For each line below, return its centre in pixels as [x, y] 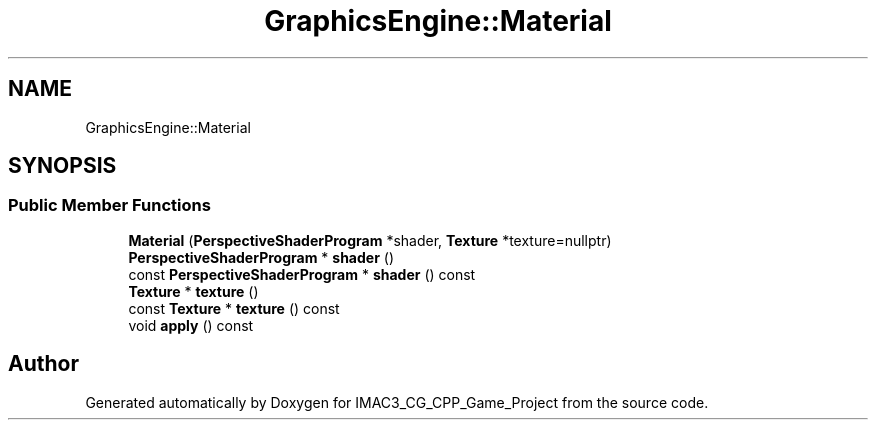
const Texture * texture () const [234, 308]
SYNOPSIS [62, 166]
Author [43, 364]
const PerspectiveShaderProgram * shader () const [302, 274]
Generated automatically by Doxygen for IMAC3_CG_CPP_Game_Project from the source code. [397, 402]
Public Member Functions [109, 205]
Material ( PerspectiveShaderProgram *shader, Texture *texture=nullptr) [370, 240]
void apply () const [191, 325]
